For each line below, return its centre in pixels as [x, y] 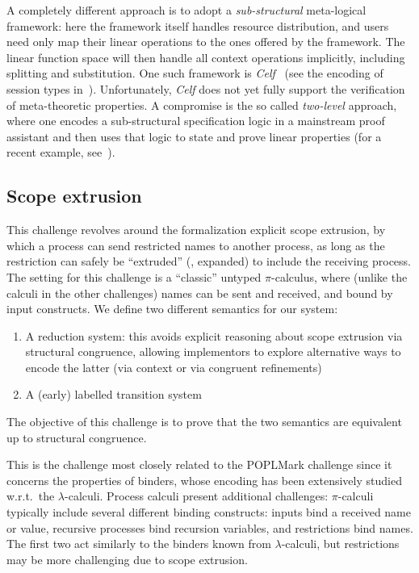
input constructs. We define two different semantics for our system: [172, 309]
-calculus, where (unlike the [339, 276]
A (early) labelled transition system [113, 394]
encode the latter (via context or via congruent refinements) [174, 367]
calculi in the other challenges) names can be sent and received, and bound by [200, 293]
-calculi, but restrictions [340, 544]
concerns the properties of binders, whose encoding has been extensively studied [204, 480]
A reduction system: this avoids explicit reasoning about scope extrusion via [214, 335]
